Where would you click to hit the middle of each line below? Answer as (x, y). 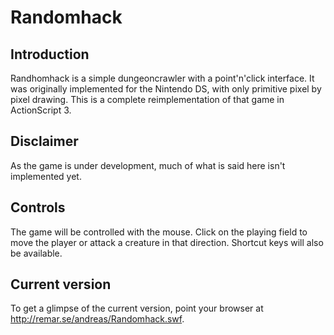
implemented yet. (46, 176)
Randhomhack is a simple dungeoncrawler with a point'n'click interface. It (162, 78)
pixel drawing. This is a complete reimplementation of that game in (147, 99)
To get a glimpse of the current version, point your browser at (137, 308)
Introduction (50, 54)
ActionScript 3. (41, 110)
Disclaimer (44, 141)
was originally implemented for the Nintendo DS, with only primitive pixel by (166, 89)
